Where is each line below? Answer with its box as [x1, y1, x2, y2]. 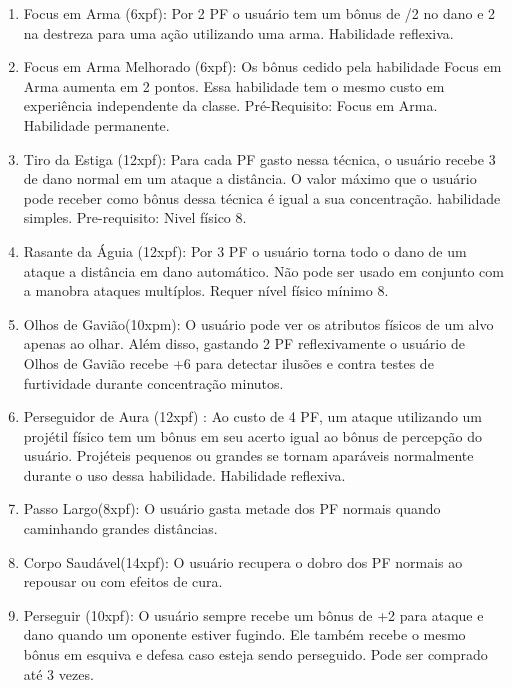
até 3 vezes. [23, 663, 94, 684]
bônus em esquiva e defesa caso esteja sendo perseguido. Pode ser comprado [23, 644, 488, 665]
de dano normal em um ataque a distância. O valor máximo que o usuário [23, 168, 477, 189]
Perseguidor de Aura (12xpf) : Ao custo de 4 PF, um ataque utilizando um [23, 406, 483, 427]
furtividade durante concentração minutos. [23, 372, 284, 393]
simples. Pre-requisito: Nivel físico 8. [23, 207, 247, 228]
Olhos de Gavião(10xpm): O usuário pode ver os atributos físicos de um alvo [23, 313, 494, 334]
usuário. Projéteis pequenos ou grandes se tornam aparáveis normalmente [23, 445, 474, 466]
